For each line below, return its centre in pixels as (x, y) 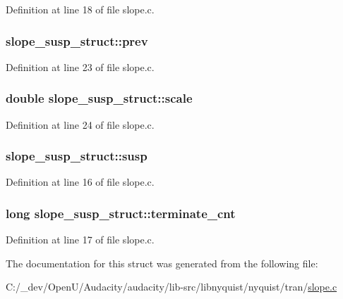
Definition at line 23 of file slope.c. (80, 66)
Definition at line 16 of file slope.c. (80, 182)
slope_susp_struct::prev (77, 40)
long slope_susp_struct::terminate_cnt (121, 213)
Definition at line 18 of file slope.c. (80, 9)
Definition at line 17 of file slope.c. (80, 240)
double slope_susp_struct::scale (99, 98)
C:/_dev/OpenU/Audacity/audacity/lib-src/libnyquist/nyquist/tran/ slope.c (171, 287)
